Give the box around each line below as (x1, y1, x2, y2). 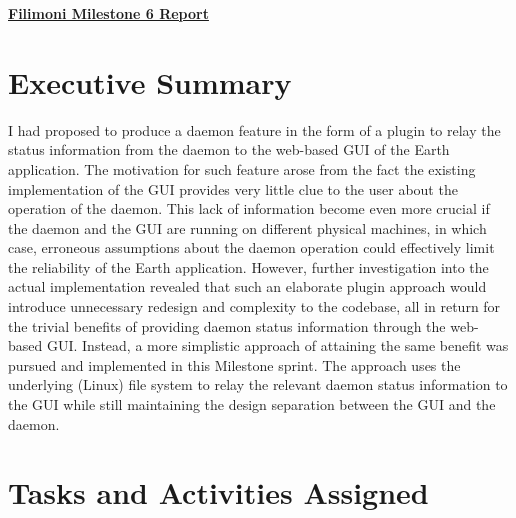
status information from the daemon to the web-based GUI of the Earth (8, 139, 450, 160)
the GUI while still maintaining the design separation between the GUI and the (8, 394, 496, 415)
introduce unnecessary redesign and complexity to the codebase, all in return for (8, 296, 501, 317)
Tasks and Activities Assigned (8, 472, 429, 513)
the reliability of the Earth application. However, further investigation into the (8, 256, 489, 277)
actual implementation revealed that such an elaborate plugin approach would (8, 276, 487, 297)
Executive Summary (8, 61, 292, 102)
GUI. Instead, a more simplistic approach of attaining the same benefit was (46, 335, 509, 356)
